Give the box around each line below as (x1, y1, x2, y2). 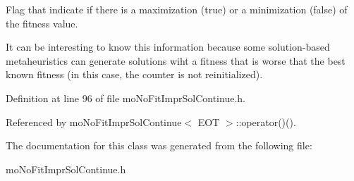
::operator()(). (236, 114, 296, 129)
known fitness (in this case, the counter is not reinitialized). (6, 67, 263, 82)
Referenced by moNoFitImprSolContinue (6, 114, 182, 129)
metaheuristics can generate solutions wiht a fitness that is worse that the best (6, 53, 346, 68)
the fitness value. (6, 15, 78, 30)
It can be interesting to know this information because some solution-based (6, 39, 330, 54)
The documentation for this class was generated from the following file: (6, 138, 312, 153)
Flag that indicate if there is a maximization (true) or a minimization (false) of (6, 2, 348, 16)
